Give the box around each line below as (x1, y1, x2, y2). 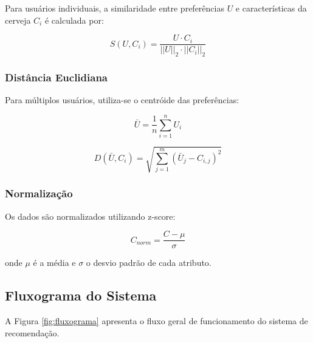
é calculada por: (44, 13, 104, 26)
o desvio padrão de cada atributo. (86, 256, 212, 269)
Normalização (5, 186, 73, 201)
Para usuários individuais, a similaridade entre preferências (5, 2, 224, 14)
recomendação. (5, 326, 60, 339)
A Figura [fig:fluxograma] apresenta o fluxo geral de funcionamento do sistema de (5, 314, 308, 327)
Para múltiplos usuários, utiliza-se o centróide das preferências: (5, 93, 239, 106)
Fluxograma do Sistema (5, 286, 157, 305)
